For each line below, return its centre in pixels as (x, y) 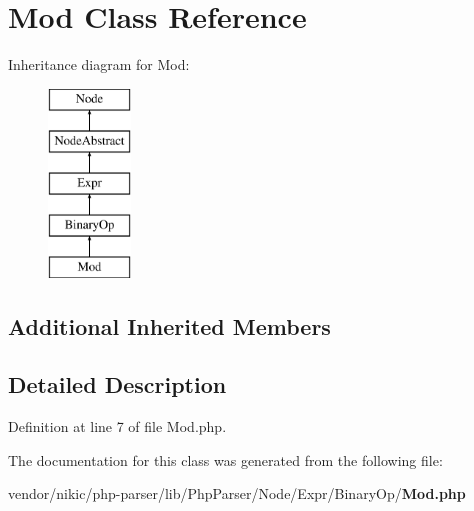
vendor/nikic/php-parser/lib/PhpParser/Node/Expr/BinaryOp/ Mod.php (237, 493)
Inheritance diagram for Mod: (99, 64)
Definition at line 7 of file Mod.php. (117, 426)
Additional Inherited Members (169, 325)
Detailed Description (117, 384)
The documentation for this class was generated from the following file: (225, 459)
